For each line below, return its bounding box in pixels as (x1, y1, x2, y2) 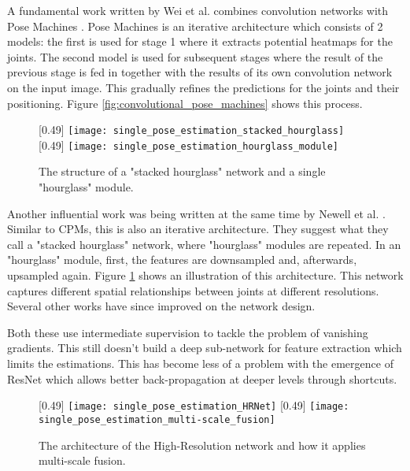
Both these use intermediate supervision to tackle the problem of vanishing (7, 324, 368, 340)
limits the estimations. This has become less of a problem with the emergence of (7, 355, 393, 371)
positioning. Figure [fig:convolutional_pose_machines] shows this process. (7, 95, 363, 111)
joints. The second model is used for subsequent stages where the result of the (7, 48, 383, 65)
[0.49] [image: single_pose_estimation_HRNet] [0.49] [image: (39, 397, 349, 414)
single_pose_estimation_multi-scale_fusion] (39, 414, 275, 425)
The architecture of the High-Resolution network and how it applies (39, 436, 366, 453)
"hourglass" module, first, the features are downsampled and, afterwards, (7, 251, 357, 268)
